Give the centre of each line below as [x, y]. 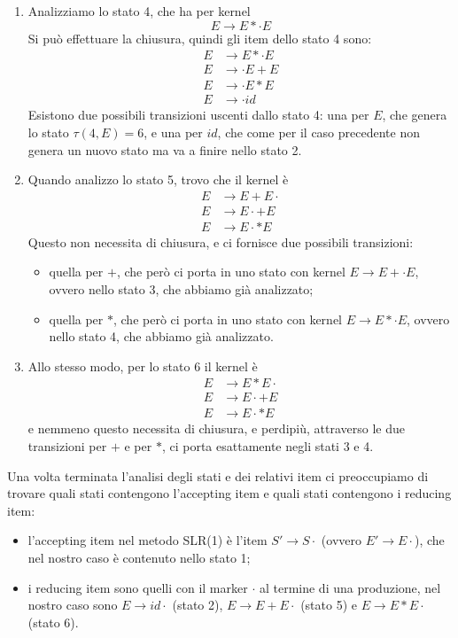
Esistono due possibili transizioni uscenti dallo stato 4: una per [198, 115]
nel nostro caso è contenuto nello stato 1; [139, 557]
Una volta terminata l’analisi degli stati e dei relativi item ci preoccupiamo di [218, 475]
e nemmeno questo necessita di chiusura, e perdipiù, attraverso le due [216, 428]
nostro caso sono [73, 605]
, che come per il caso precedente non [318, 132]
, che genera [415, 115]
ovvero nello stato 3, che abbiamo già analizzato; [181, 288]
